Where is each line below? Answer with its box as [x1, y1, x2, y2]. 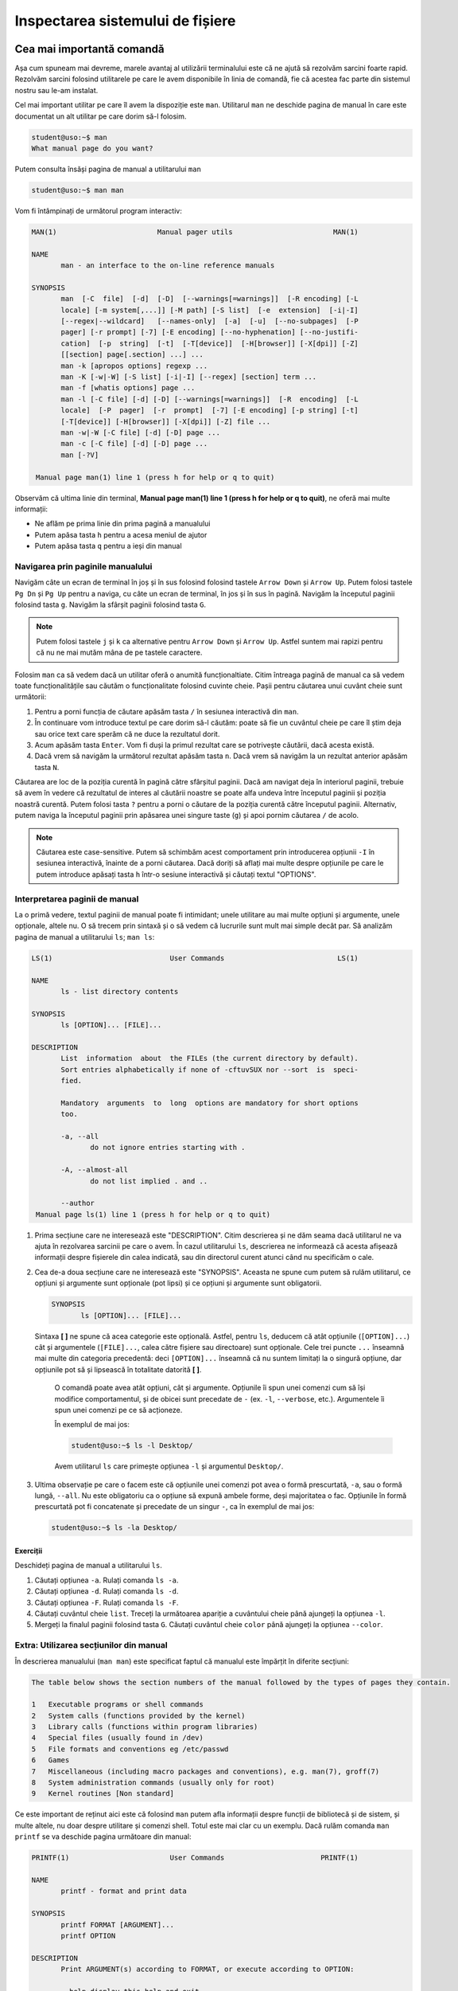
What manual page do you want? [31, 144, 154, 153]
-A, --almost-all [60, 1165, 129, 1175]
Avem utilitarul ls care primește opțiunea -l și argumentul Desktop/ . [54, 1461, 284, 1471]
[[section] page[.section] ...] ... [60, 350, 204, 359]
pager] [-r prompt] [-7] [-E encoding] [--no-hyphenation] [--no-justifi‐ [60, 327, 359, 337]
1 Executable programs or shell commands [31, 1700, 204, 1709]
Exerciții [14, 1546, 43, 1556]
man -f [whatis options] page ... [60, 383, 196, 393]
